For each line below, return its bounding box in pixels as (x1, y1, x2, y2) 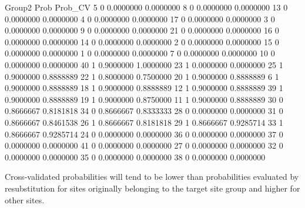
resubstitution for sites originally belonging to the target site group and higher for (5, 182, 300, 194)
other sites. (5, 193, 45, 206)
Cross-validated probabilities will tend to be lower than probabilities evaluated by (5, 170, 299, 183)
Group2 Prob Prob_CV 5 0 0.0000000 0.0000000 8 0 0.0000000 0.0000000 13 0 (5, 1, 288, 13)
